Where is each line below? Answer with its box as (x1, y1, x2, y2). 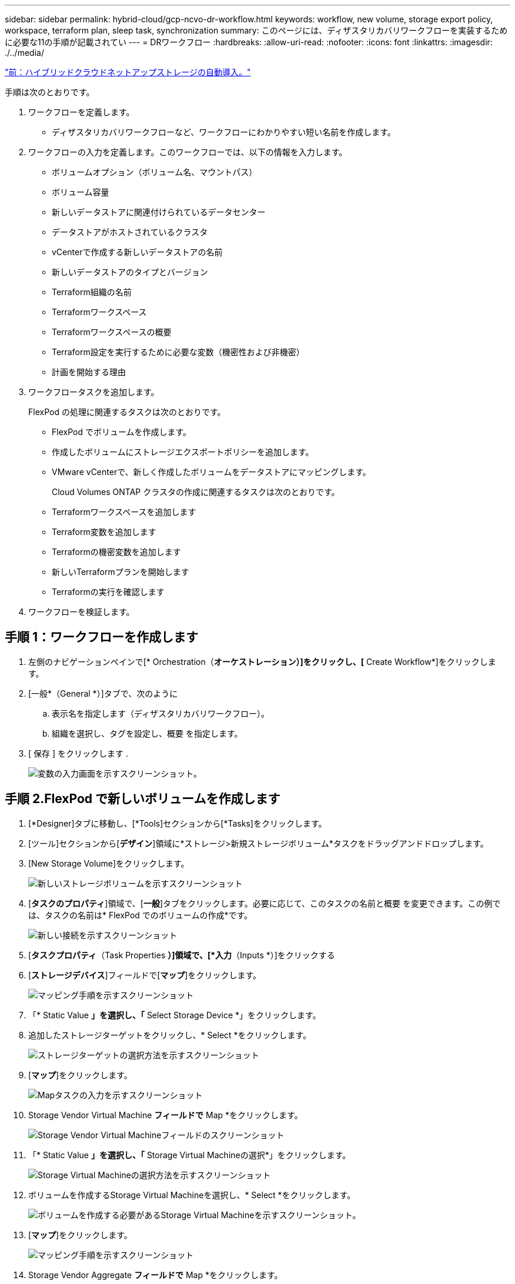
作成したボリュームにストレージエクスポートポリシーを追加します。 (52, 447, 314, 457)
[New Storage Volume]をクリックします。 (28, 858, 189, 868)
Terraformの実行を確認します (52, 587, 165, 597)
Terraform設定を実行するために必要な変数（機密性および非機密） (52, 347, 305, 357)
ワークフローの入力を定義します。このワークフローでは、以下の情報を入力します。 (28, 147, 347, 157)
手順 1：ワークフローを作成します (5, 630, 199, 645)
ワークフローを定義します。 (28, 107, 135, 117)
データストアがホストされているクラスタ (52, 227, 208, 237)
